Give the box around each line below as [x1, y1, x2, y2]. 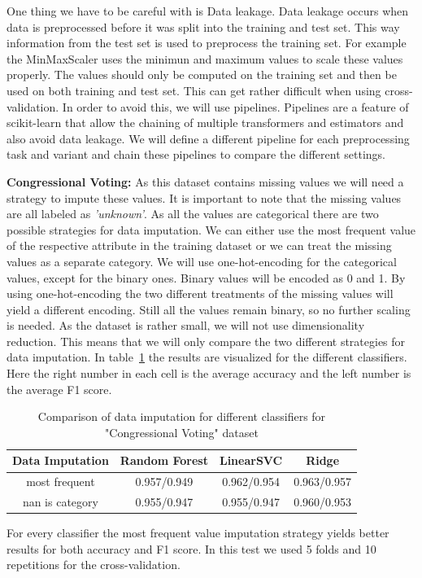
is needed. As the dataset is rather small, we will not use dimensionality [7, 317, 365, 334]
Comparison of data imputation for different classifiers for [37, 408, 326, 425]
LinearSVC [219, 452, 283, 469]
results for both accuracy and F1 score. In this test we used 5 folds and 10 [7, 540, 376, 557]
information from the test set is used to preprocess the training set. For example [7, 34, 407, 51]
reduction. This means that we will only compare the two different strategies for [7, 332, 406, 349]
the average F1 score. [7, 380, 112, 397]
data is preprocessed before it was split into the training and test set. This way [7, 18, 400, 35]
